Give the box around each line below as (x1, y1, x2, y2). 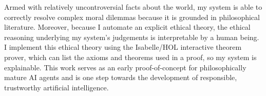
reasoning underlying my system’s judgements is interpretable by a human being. (4, 31, 259, 42)
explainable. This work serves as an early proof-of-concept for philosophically (4, 62, 246, 72)
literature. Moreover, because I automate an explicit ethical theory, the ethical (4, 22, 251, 32)
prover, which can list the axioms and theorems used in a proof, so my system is (4, 51, 257, 62)
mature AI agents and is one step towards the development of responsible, (4, 72, 237, 83)
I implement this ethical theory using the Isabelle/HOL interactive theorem (4, 42, 242, 52)
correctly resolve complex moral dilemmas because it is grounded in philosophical (4, 11, 260, 22)
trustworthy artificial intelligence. (4, 82, 109, 92)
